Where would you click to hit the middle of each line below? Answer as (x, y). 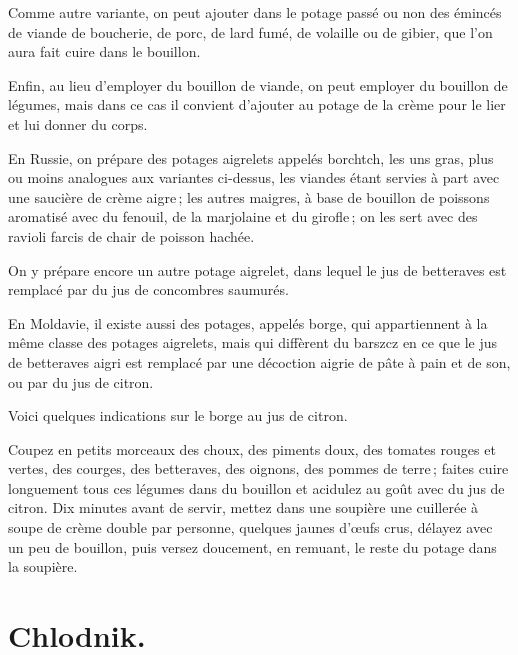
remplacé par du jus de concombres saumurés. (148, 289)
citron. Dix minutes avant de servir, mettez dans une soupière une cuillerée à (243, 507)
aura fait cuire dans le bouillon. (104, 51)
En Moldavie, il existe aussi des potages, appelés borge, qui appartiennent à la (248, 322)
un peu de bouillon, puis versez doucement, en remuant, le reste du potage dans (252, 546)
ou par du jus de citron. (81, 381)
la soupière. (43, 566)
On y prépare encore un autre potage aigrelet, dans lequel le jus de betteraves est (257, 269)
